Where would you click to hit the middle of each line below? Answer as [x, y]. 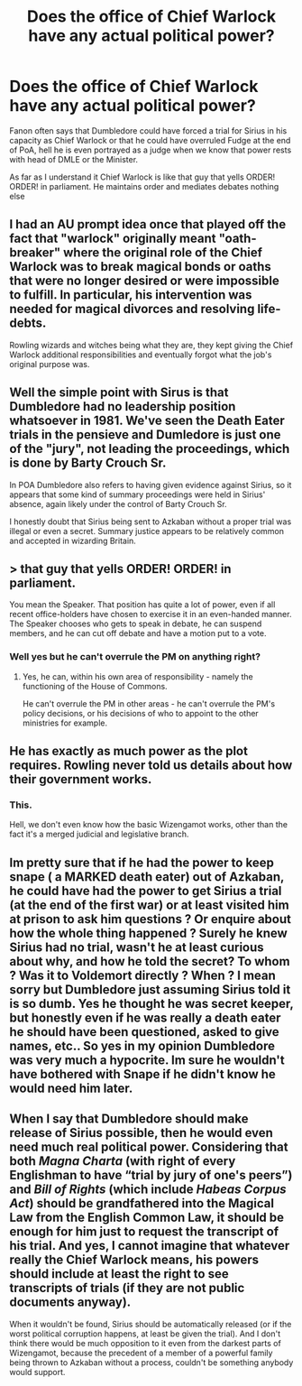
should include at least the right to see [119, 1274]
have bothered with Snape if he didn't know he [143, 1074]
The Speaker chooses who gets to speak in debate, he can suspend [136, 624]
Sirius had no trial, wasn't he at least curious [137, 947]
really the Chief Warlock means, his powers [134, 1260]
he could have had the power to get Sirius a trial [146, 891]
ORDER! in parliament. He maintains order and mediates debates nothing [144, 186]
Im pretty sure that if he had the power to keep [142, 862]
